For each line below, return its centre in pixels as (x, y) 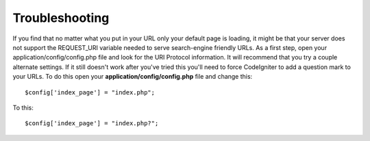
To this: (23, 107)
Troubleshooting (61, 18)
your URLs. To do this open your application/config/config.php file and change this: (133, 77)
